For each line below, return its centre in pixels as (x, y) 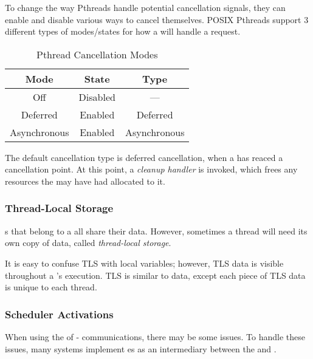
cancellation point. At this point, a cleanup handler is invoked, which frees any (151, 169)
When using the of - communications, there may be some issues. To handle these (155, 336)
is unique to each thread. (51, 287)
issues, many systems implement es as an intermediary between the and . (141, 348)
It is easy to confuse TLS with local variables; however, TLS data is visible (144, 263)
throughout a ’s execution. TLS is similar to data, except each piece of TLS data (155, 275)
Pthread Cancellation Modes (97, 54)
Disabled (97, 97)
